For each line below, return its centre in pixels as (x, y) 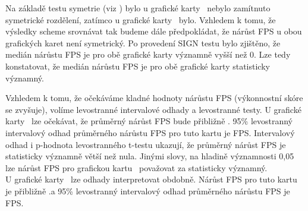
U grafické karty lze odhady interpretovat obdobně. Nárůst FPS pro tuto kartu (151, 179)
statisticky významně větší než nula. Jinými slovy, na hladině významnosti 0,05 (150, 156)
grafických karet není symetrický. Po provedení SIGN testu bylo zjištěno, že (143, 42)
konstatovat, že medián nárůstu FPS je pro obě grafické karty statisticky (138, 66)
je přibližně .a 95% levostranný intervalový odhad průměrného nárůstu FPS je (148, 190)
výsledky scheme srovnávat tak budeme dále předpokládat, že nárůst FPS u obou (154, 31)
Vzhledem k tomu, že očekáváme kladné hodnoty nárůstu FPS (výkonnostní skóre (154, 98)
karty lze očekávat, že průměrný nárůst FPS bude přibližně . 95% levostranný (149, 121)
